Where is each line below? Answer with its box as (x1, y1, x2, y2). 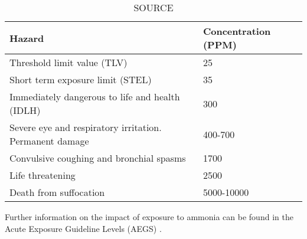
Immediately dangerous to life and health (9, 90, 180, 103)
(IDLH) (9, 103, 41, 117)
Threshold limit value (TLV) (9, 55, 128, 69)
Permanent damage (9, 134, 89, 148)
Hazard (9, 31, 44, 45)
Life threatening (9, 168, 76, 182)
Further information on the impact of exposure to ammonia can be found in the (5, 211, 293, 222)
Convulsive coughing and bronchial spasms (9, 151, 186, 165)
